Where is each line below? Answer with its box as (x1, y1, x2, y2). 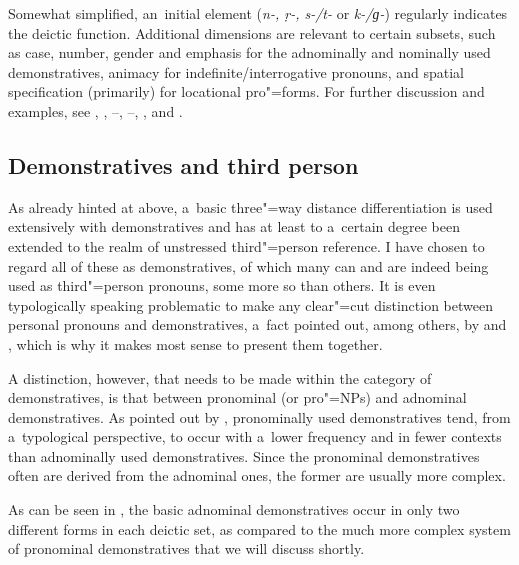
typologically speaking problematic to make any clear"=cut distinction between (8, 294, 493, 315)
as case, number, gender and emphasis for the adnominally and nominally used (8, 42, 491, 63)
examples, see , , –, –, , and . (8, 100, 183, 121)
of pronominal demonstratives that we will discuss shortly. (8, 538, 365, 559)
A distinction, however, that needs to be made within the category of (8, 367, 432, 388)
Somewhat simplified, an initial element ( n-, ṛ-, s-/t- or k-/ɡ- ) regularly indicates (8, 3, 508, 23)
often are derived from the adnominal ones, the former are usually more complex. (8, 465, 506, 486)
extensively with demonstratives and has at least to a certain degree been (8, 216, 460, 237)
